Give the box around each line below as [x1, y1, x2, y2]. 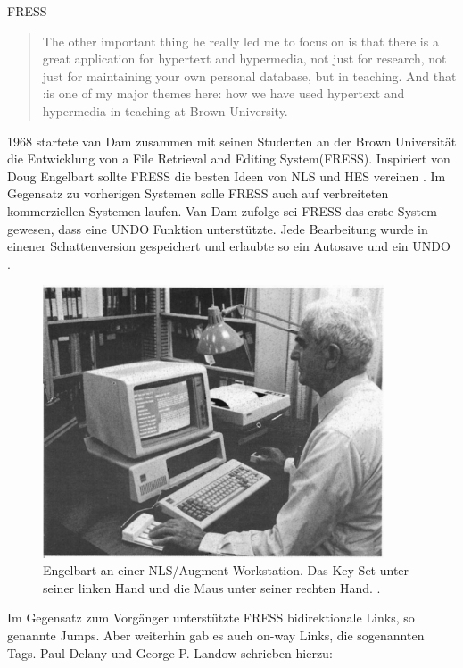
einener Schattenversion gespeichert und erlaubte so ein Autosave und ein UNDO [7, 237, 451, 255]
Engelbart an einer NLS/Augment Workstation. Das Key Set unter [43, 561, 409, 580]
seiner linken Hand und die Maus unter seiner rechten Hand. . [43, 578, 381, 597]
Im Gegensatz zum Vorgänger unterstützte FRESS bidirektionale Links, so [7, 608, 415, 627]
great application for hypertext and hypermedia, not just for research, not [42, 49, 447, 68]
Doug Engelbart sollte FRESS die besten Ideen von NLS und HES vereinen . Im [7, 166, 446, 185]
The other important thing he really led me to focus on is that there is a [42, 31, 439, 50]
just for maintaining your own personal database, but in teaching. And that [42, 66, 457, 85]
